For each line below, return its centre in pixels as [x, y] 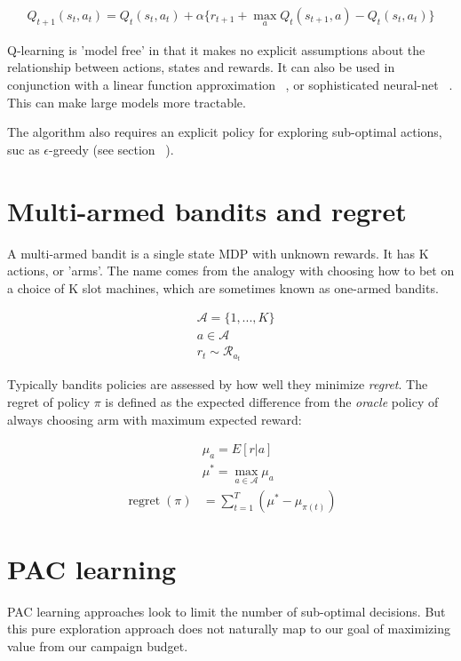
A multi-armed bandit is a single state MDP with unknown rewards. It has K [218, 253]
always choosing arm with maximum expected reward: [155, 419]
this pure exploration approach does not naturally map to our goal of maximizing [229, 629]
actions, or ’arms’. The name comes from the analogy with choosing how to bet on [231, 271]
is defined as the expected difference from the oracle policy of [272, 402]
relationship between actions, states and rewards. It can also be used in [201, 67]
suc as [24, 149]
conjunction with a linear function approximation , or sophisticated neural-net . [230, 85]
